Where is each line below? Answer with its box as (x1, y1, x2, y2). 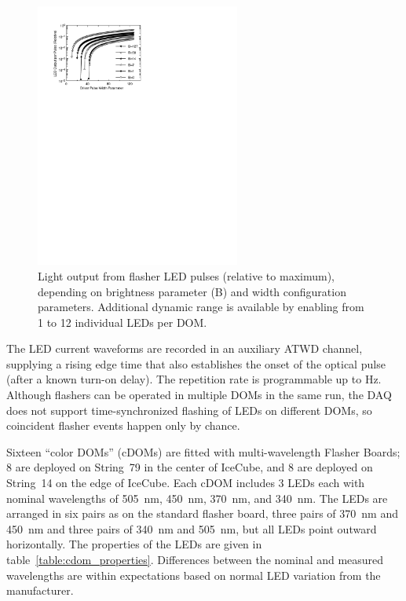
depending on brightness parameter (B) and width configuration (38, 283, 346, 299)
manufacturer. (6, 582, 74, 599)
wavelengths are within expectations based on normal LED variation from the (6, 566, 381, 583)
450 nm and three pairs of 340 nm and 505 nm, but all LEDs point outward (6, 520, 377, 537)
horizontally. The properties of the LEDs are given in (6, 536, 262, 552)
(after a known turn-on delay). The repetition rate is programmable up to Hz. (6, 371, 382, 387)
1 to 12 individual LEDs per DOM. (38, 313, 207, 330)
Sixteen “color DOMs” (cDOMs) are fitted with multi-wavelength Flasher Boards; (6, 443, 401, 460)
